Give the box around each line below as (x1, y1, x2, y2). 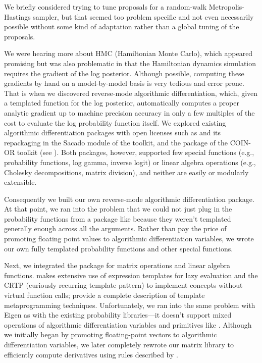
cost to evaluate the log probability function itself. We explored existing (4, 117, 226, 128)
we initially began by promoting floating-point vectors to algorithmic (4, 329, 217, 340)
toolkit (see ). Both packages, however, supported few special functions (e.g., (17, 147, 254, 158)
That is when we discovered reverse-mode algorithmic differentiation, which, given (4, 87, 258, 98)
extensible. (4, 177, 37, 187)
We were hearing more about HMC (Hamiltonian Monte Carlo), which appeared (4, 48, 253, 59)
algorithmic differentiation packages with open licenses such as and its (4, 127, 221, 138)
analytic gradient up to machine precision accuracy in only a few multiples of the (4, 107, 255, 118)
